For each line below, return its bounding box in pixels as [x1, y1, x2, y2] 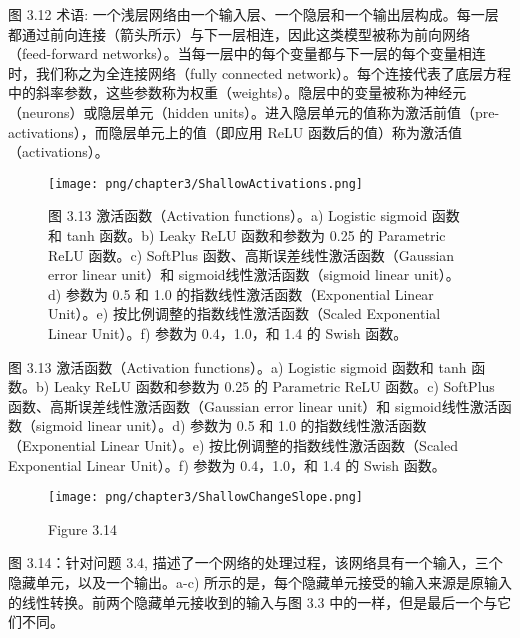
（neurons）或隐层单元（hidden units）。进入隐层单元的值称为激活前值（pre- [8, 101, 500, 122]
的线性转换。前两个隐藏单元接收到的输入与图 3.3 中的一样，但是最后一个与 [8, 591, 498, 612]
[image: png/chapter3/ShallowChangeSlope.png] [48, 490, 363, 505]
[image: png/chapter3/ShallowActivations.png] [48, 176, 363, 191]
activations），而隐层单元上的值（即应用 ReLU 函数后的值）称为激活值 [8, 121, 462, 142]
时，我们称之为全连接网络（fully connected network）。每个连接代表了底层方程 [8, 62, 511, 83]
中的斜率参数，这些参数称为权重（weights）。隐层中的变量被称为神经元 [8, 82, 467, 103]
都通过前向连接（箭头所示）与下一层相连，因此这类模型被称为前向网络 [8, 23, 470, 44]
